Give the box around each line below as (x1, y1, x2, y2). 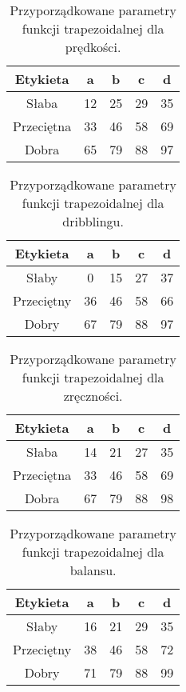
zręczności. (63, 386, 123, 405)
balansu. (69, 561, 117, 579)
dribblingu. (62, 212, 124, 230)
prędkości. (65, 38, 121, 56)
